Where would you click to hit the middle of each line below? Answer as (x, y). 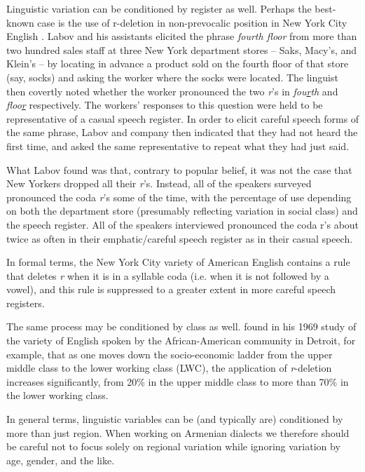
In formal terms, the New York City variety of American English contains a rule (178, 262)
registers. (26, 303)
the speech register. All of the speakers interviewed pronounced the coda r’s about (183, 224)
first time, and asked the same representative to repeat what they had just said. (178, 146)
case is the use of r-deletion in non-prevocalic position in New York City (192, 22)
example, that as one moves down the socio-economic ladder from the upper (170, 354)
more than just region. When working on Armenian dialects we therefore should (178, 432)
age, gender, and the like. (61, 460)
